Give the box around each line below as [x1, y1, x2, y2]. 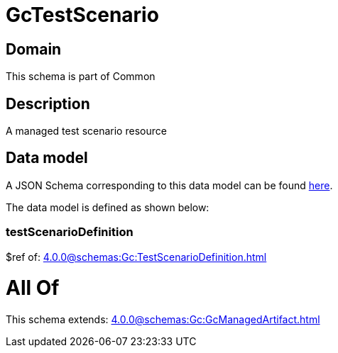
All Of [6, 276, 60, 301]
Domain [6, 40, 62, 58]
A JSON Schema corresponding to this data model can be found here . [6, 179, 333, 191]
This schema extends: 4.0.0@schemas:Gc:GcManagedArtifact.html [6, 313, 320, 326]
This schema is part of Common [6, 70, 156, 83]
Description [6, 94, 90, 113]
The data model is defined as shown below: [6, 201, 209, 213]
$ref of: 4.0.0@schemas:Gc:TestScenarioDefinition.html [6, 250, 267, 263]
